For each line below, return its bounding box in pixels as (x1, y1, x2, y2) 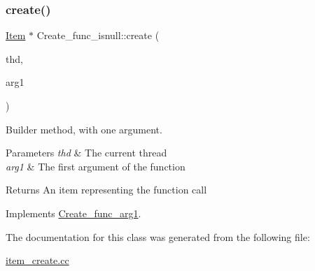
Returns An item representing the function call (6, 182, 207, 197)
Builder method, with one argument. (6, 122, 162, 136)
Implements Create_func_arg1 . (6, 205, 141, 220)
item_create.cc (6, 253, 69, 268)
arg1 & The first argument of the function (6, 159, 185, 173)
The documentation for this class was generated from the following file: (6, 229, 310, 244)
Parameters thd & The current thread (6, 145, 167, 160)
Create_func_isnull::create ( (36, 28, 160, 43)
